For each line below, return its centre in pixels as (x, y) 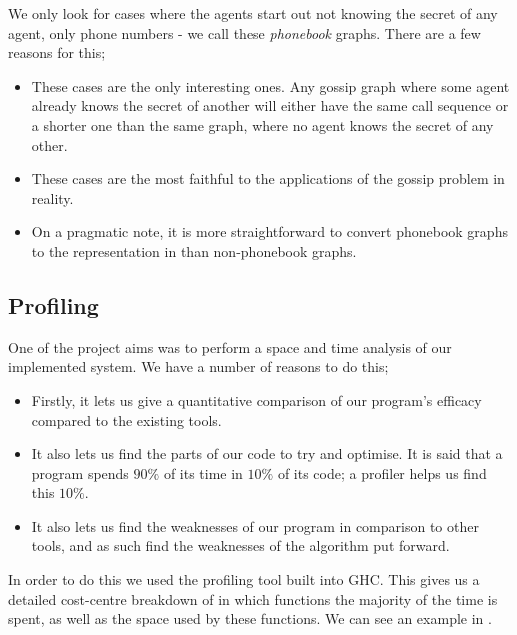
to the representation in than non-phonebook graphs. (194, 250)
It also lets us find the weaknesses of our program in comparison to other (255, 525)
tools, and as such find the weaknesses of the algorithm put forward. (240, 545)
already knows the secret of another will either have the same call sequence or (270, 105)
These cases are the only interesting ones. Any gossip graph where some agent (270, 85)
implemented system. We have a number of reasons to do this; (198, 366)
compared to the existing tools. (126, 419)
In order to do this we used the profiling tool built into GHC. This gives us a (244, 579)
